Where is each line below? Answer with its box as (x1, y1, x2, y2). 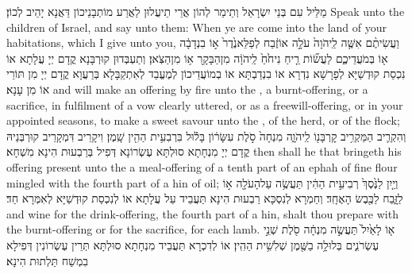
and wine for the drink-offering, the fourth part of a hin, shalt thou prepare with (6, 205, 399, 222)
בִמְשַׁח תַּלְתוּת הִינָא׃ (6, 252, 88, 268)
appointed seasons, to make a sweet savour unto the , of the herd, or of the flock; (6, 112, 400, 129)
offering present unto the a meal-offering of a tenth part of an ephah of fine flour (6, 158, 398, 175)
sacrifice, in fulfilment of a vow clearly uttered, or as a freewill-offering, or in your (6, 96, 403, 113)
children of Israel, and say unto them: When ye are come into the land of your (6, 18, 387, 35)
